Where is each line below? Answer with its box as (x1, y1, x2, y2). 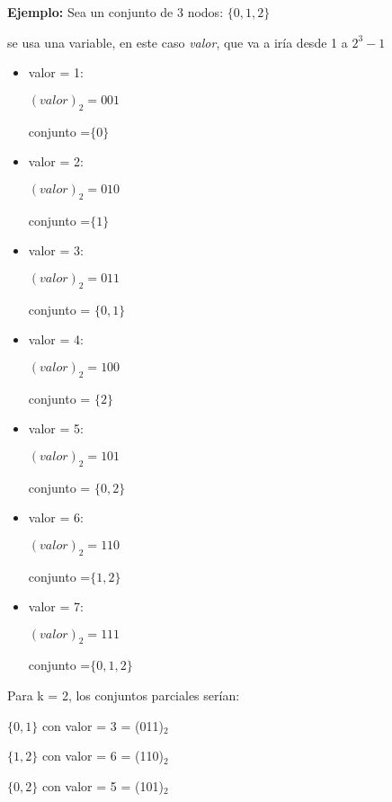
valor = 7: (28, 597, 84, 616)
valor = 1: (28, 63, 84, 82)
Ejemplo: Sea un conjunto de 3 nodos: (7, 3, 224, 21)
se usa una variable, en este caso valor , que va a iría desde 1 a (7, 32, 348, 51)
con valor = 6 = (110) (41, 746, 164, 765)
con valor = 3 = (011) (41, 716, 164, 735)
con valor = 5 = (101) (41, 776, 164, 795)
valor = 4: (28, 330, 84, 349)
